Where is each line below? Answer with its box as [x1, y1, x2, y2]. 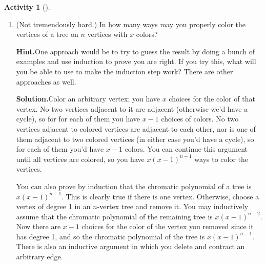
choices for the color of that [169, 93, 255, 104]
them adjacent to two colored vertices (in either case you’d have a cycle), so [16, 133, 254, 144]
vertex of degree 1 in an [16, 201, 91, 212]
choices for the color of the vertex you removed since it [81, 221, 254, 232]
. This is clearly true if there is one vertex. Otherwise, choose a [62, 191, 259, 201]
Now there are [16, 221, 61, 232]
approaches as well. [16, 76, 76, 87]
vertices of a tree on [16, 29, 78, 39]
